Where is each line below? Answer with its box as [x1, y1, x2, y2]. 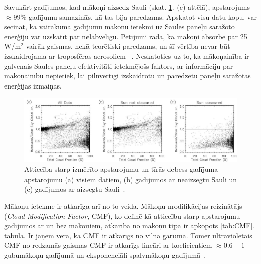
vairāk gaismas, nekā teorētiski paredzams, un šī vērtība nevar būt [26, 41, 230, 51]
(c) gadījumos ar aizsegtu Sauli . [24, 184, 125, 194]
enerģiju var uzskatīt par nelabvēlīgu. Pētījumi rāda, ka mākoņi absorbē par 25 [4, 31, 247, 41]
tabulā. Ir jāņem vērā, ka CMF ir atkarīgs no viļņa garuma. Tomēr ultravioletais [4, 230, 252, 240]
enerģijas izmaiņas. [4, 80, 62, 91]
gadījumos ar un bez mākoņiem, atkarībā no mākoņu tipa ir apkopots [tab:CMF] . [4, 220, 254, 231]
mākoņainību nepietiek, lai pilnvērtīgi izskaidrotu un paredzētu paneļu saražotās [4, 70, 251, 81]
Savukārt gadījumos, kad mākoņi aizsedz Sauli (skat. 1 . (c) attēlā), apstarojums [4, 2, 250, 12]
